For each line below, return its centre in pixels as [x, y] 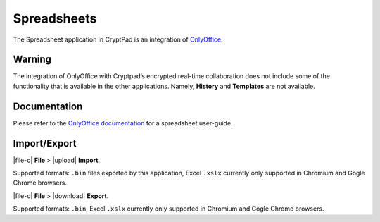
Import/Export [45, 143]
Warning [32, 60]
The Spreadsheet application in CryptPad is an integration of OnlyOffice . [118, 39]
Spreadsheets [55, 18]
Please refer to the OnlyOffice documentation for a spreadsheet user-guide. [123, 123]
